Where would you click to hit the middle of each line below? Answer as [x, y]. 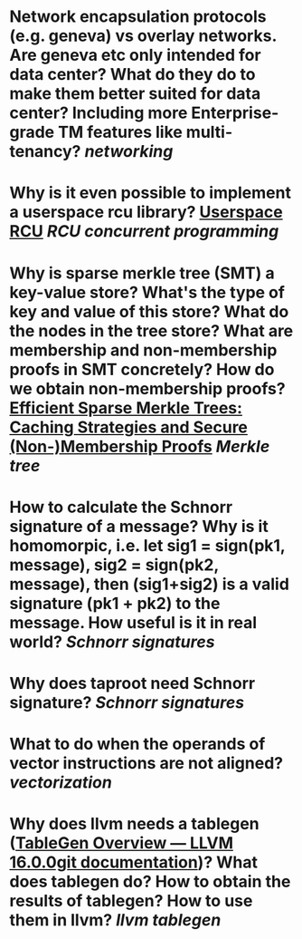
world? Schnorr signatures [112, 642]
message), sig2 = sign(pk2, [114, 565]
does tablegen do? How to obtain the [150, 882]
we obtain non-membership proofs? [148, 388]
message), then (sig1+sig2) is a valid [149, 584]
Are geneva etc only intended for [135, 55]
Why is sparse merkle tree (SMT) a [142, 273]
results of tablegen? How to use [131, 901]
